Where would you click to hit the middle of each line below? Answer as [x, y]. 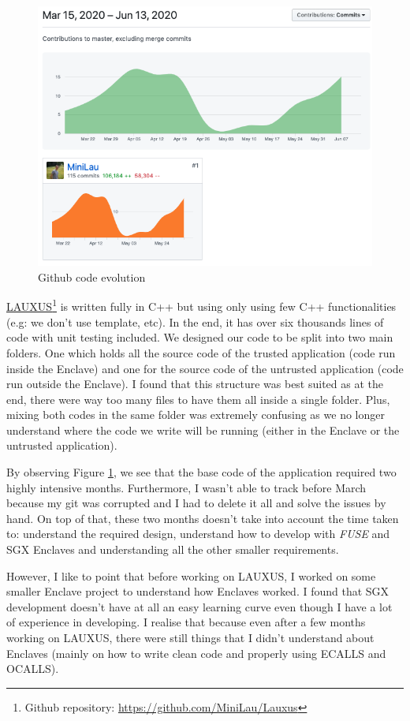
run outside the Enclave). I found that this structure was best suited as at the [195, 384]
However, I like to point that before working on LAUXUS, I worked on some [191, 575]
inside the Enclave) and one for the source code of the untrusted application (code [205, 368]
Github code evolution [92, 276]
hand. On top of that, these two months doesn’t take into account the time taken [203, 518]
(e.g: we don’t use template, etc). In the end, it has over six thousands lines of [195, 321]
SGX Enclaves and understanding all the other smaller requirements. [173, 549]
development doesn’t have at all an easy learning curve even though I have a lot [199, 606]
